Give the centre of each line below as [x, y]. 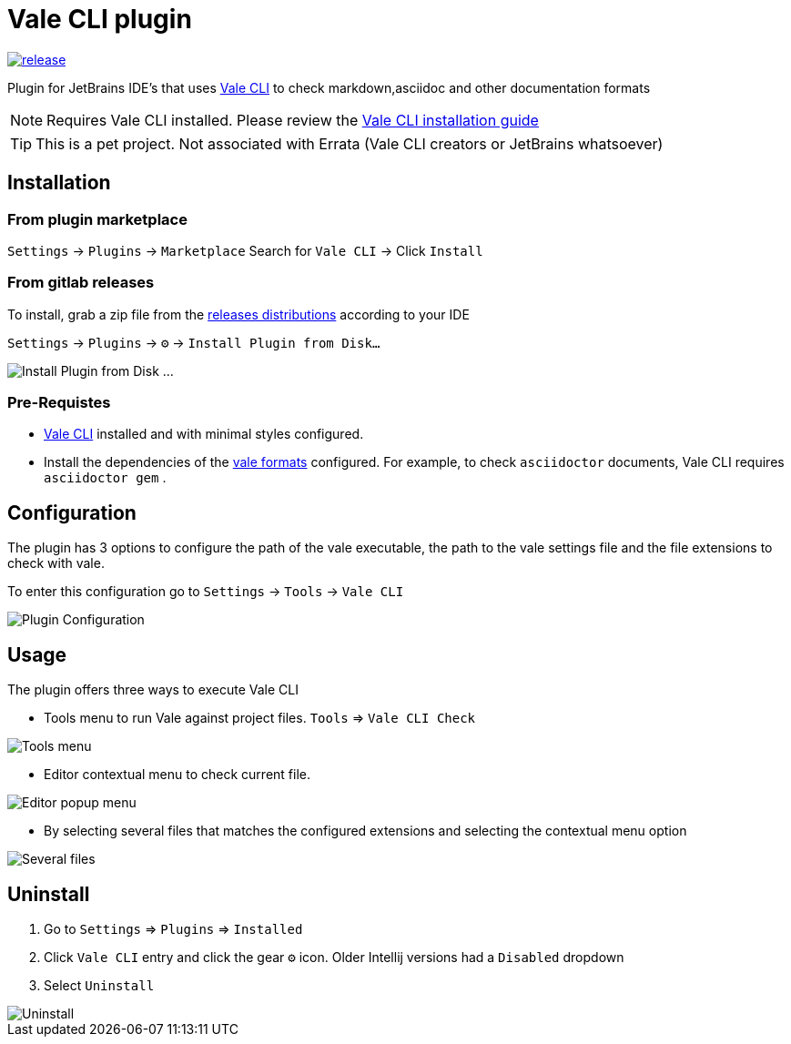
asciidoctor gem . [105, 478]
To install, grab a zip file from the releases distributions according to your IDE [238, 314]
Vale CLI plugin [100, 19]
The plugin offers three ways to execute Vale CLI [153, 690]
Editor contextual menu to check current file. [177, 775]
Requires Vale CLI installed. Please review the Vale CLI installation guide [293, 120]
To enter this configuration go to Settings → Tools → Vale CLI [206, 592]
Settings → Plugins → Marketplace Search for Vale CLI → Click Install [245, 250]
